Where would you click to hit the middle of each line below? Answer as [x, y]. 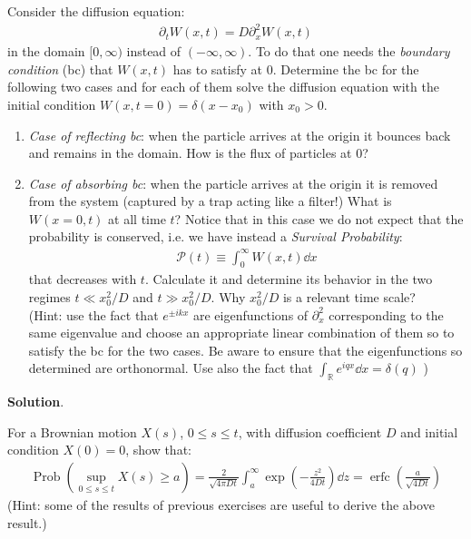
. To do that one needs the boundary [349, 51]
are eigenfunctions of [250, 314]
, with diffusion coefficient [310, 431]
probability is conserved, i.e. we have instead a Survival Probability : [216, 236]
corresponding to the [386, 314]
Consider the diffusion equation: [96, 11]
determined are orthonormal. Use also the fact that [171, 368]
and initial [429, 431]
